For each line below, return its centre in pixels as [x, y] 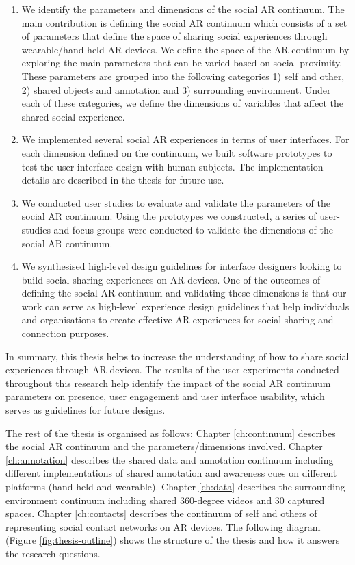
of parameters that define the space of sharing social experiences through [174, 36]
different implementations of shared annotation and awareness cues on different [171, 473]
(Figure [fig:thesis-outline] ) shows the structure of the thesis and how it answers [173, 540]
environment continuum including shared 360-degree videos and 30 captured [165, 500]
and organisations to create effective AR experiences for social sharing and [177, 319]
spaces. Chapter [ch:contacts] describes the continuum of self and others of [161, 513]
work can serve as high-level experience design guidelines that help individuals [185, 306]
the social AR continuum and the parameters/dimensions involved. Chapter [164, 446]
